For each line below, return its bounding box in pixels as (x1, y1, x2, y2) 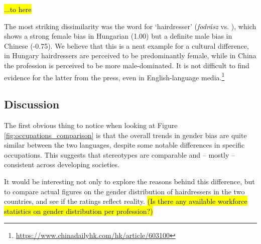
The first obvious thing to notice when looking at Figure (4, 120, 178, 131)
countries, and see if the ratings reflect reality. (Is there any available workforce (4, 196, 247, 206)
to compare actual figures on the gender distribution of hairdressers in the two (4, 186, 245, 196)
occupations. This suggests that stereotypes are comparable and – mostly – (4, 149, 235, 160)
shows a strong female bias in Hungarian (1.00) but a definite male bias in (4, 31, 232, 41)
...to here (4, 4, 32, 14)
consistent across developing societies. (4, 159, 119, 170)
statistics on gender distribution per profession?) (4, 205, 153, 216)
